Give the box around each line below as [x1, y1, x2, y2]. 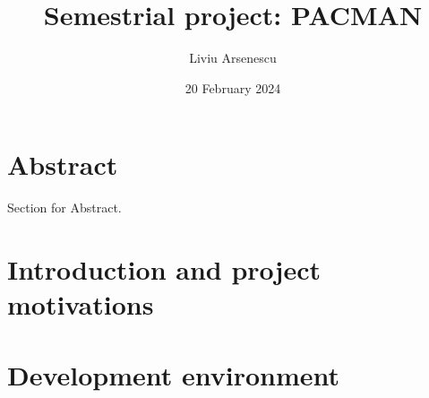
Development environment [7, 356, 340, 393]
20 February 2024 [184, 78, 281, 97]
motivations [7, 286, 154, 323]
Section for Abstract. [7, 198, 122, 217]
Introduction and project [7, 251, 321, 288]
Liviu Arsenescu [189, 48, 277, 67]
